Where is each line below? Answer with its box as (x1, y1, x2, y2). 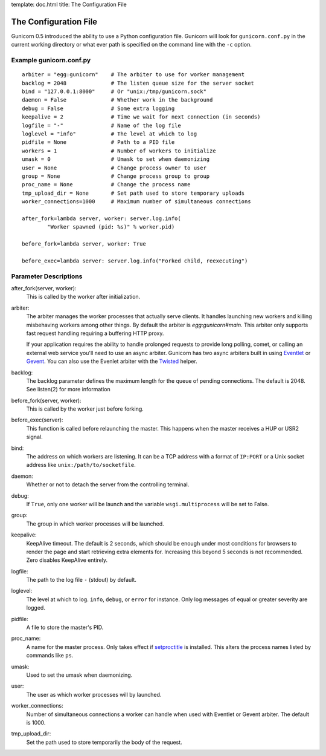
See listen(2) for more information (26, 386, 111, 393)
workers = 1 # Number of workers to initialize (22, 147, 217, 154)
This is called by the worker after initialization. (26, 293, 141, 301)
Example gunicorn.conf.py (11, 56, 91, 65)
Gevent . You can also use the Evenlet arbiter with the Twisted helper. (26, 357, 197, 365)
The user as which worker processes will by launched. (26, 691, 162, 698)
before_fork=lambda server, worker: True (22, 241, 146, 247)
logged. (26, 604, 45, 611)
